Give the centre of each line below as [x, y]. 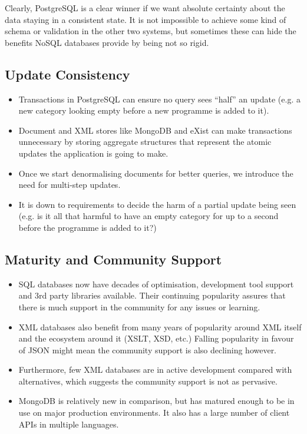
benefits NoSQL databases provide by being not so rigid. [107, 42]
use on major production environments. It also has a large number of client [154, 413]
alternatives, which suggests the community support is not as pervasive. [148, 381]
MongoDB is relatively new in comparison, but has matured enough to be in [156, 401]
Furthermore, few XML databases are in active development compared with [155, 370]
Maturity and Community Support [113, 259]
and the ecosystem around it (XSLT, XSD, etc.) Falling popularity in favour [156, 338]
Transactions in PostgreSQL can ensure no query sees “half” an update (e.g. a [159, 99]
